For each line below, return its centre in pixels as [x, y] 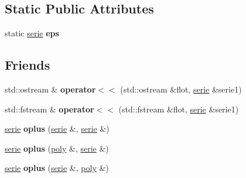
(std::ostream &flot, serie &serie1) [181, 89]
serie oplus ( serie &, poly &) [57, 168]
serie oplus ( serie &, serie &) [57, 129]
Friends [28, 65]
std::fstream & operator [49, 109]
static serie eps [32, 33]
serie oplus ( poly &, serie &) [57, 148]
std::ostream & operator [50, 89]
